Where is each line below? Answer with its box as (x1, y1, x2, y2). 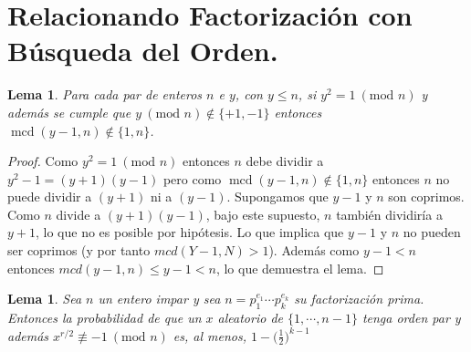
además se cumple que (7, 102, 131, 121)
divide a (56, 204, 101, 223)
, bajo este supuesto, (205, 204, 320, 223)
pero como (162, 169, 222, 188)
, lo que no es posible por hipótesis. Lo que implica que (36, 223, 344, 242)
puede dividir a (7, 187, 92, 206)
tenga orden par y (361, 308, 461, 327)
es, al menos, (173, 326, 246, 345)
